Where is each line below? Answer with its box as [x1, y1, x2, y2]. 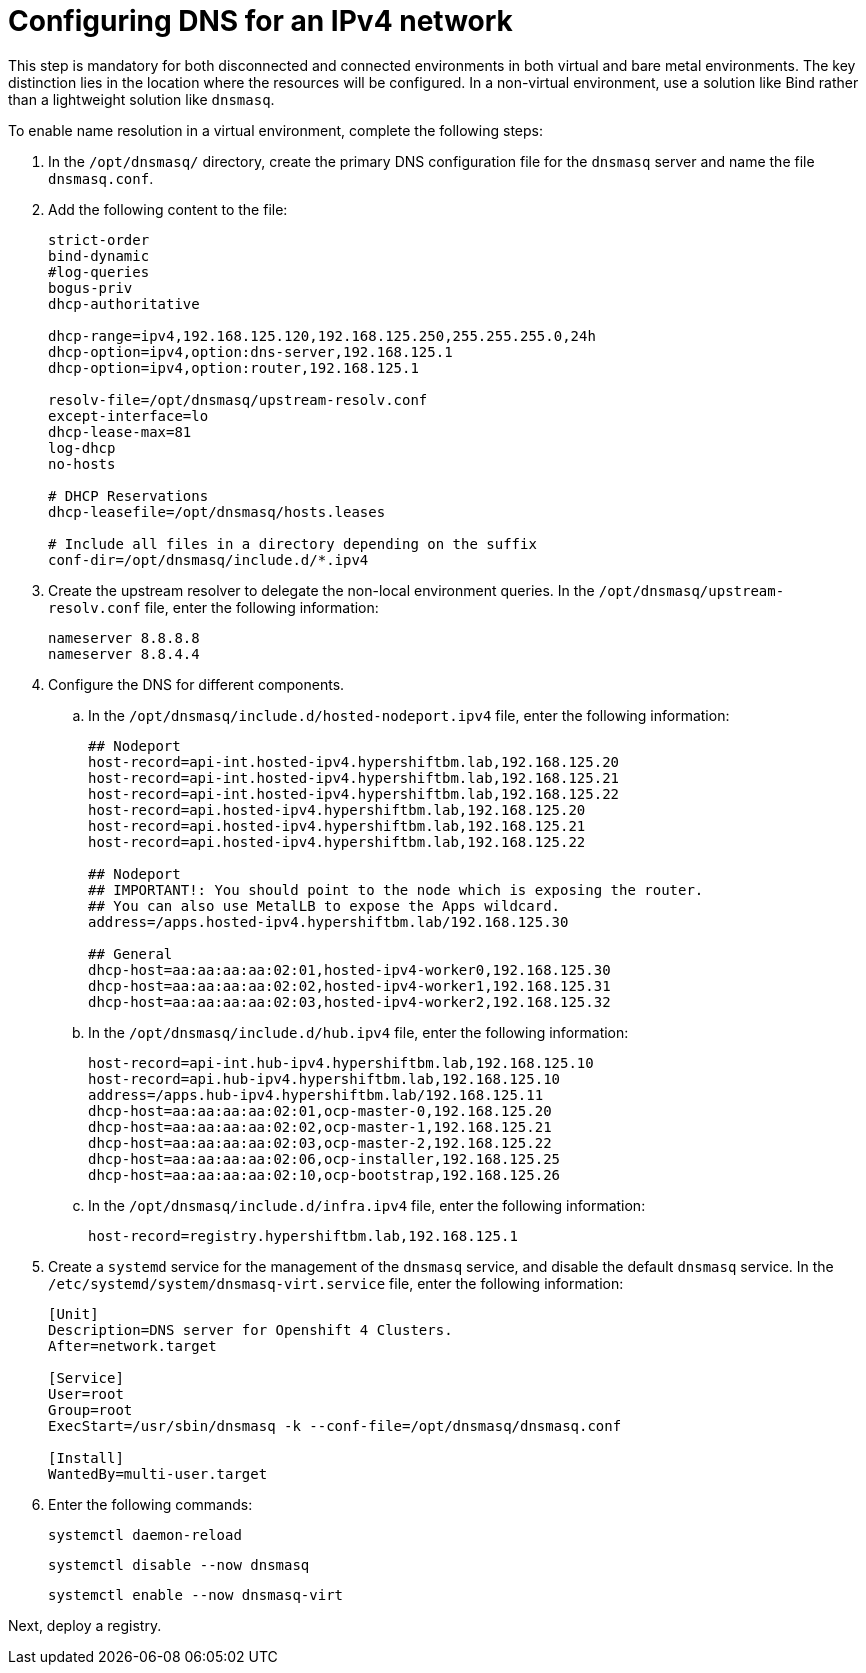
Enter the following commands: [48, 1495, 253, 1513]
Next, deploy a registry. [8, 1616, 162, 1634]
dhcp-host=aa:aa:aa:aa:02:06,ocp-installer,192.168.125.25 [88, 1150, 561, 1167]
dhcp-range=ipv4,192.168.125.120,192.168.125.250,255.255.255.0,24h [48, 327, 596, 344]
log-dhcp [48, 439, 116, 456]
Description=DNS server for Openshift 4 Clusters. [48, 1321, 453, 1338]
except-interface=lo [48, 407, 209, 424]
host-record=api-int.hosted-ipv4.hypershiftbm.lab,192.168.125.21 [88, 769, 620, 786]
